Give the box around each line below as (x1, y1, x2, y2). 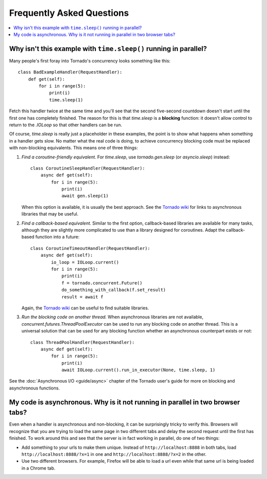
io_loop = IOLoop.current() (51, 259, 119, 265)
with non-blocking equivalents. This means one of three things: (9, 145, 138, 151)
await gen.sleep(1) (61, 193, 109, 199)
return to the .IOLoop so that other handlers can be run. (9, 122, 122, 128)
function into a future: (35, 234, 80, 240)
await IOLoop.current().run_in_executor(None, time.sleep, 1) (61, 367, 216, 373)
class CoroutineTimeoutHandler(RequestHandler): (30, 245, 150, 251)
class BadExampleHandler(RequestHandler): (18, 69, 123, 75)
